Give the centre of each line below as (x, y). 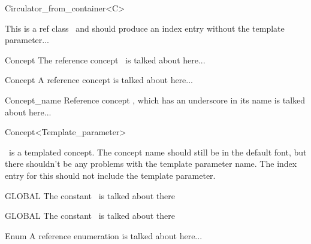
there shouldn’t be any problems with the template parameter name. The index (151, 164)
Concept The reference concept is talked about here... (105, 60)
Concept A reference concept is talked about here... (99, 80)
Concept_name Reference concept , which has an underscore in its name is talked (155, 100)
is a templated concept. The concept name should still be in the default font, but (158, 152)
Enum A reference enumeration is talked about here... (104, 235)
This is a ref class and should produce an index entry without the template (145, 28)
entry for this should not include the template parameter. (110, 175)
